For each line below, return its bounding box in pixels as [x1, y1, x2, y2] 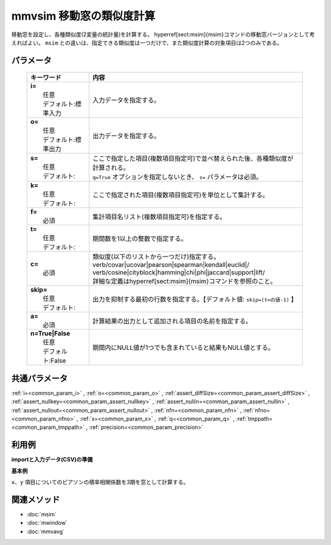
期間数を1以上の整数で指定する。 [92, 234, 188, 243]
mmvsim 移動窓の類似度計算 [11, 9, 156, 23]
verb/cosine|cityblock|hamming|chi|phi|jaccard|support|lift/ [92, 268, 265, 277]
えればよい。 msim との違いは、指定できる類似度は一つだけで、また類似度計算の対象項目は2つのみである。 [11, 39, 283, 46]
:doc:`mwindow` [26, 519, 67, 527]
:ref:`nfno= [243, 406, 270, 414]
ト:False [42, 357, 67, 365]
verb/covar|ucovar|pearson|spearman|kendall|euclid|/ [92, 261, 249, 269]
